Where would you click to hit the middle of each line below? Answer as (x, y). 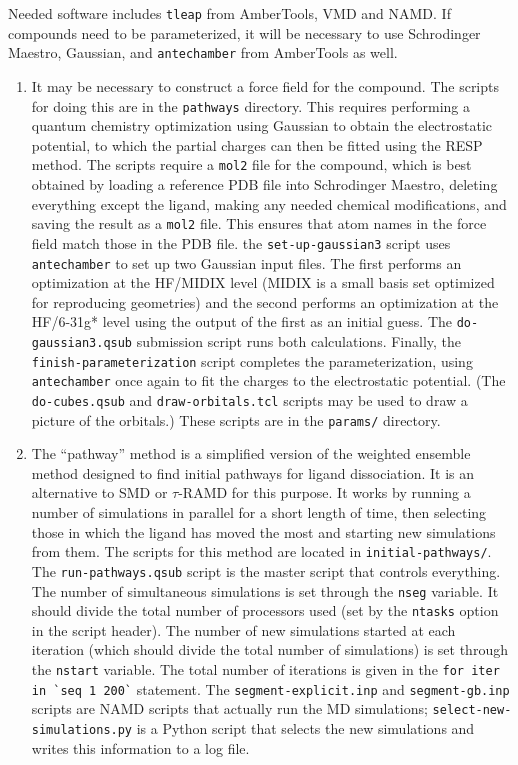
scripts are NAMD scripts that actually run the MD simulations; (229, 708)
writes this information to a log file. (140, 747)
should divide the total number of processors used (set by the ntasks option (265, 610)
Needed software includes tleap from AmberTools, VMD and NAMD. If (229, 13)
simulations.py (82, 730)
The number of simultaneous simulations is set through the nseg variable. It (265, 590)
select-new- (472, 710)
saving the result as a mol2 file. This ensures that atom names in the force (259, 223)
